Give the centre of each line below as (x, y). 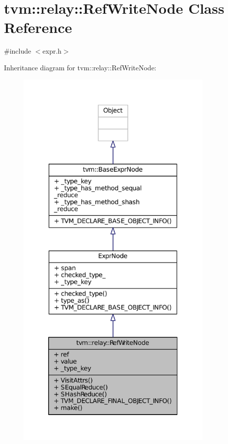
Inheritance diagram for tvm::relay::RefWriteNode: (80, 67)
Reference (38, 27)
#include (18, 51)
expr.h (52, 51)
